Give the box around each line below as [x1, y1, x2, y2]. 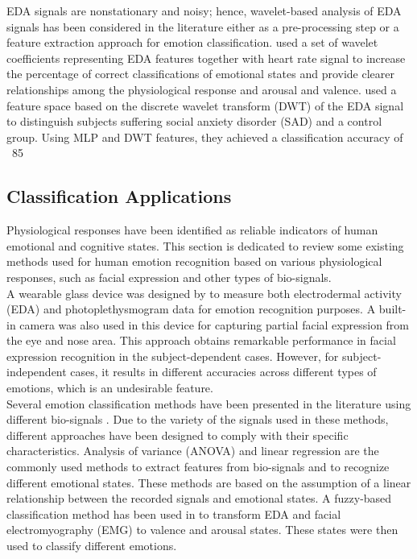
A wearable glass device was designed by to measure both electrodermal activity [6, 284, 402, 301]
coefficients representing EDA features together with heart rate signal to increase [6, 49, 406, 66]
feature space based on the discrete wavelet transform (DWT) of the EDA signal [6, 97, 404, 114]
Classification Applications [6, 184, 232, 209]
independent [6, 363, 67, 380]
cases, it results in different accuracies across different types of [70, 363, 377, 380]
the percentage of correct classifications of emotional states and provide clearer [6, 65, 395, 82]
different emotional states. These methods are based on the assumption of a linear [6, 474, 411, 491]
